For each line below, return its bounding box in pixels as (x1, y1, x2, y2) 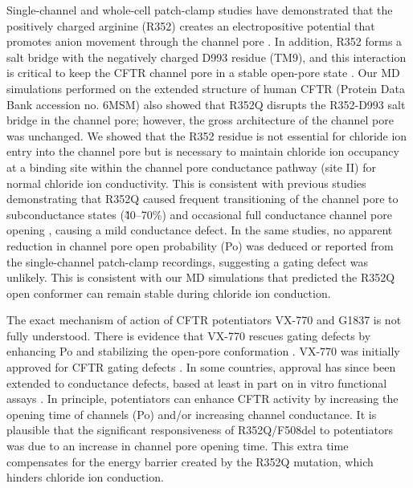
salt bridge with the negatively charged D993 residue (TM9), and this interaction (6, 48, 407, 65)
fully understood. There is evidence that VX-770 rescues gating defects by (6, 327, 371, 344)
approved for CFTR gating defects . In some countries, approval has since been (6, 359, 396, 376)
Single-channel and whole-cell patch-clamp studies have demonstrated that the (6, 2, 393, 18)
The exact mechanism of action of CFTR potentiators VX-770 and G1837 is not (6, 311, 402, 328)
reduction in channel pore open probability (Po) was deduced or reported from (6, 237, 394, 254)
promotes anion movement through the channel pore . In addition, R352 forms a (6, 33, 403, 50)
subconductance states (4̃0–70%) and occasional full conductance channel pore (6, 205, 392, 222)
